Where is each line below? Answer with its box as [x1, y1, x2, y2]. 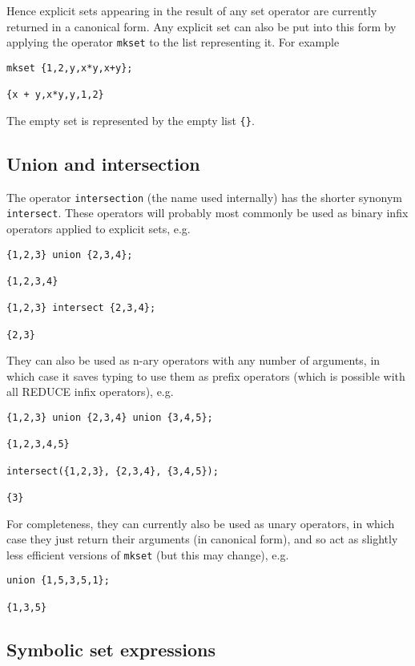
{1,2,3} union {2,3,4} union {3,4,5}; [6, 411, 213, 423]
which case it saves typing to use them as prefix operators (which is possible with [6, 367, 405, 384]
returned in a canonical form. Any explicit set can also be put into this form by [6, 18, 397, 34]
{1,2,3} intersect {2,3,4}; [6, 302, 156, 314]
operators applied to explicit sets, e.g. [6, 220, 191, 236]
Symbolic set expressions [6, 636, 216, 661]
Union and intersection [6, 151, 200, 176]
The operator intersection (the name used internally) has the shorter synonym [6, 188, 402, 205]
